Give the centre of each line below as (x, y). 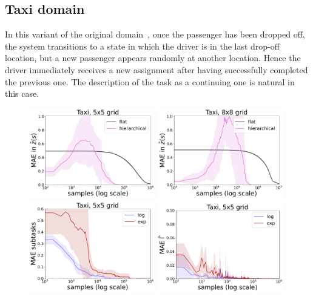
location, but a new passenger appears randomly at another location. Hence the (153, 58)
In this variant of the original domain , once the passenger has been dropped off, (155, 34)
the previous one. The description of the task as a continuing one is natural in (150, 81)
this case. (22, 93)
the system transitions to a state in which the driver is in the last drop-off (142, 46)
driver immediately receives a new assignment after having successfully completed (156, 69)
